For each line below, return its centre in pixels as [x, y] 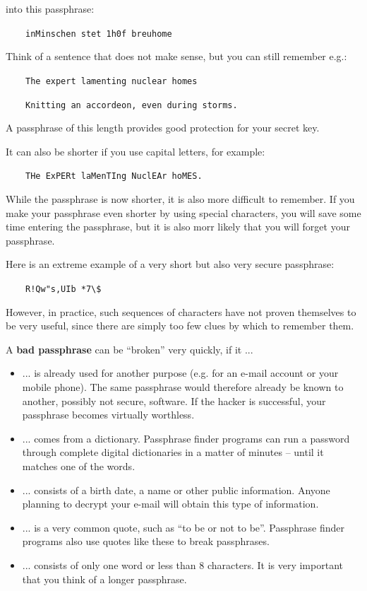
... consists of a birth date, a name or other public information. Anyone [176, 490]
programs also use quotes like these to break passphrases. [146, 541]
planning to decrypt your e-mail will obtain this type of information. [170, 504]
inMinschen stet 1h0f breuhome [99, 34]
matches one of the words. [79, 466]
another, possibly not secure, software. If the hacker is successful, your [174, 400]
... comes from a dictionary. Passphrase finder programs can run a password [186, 438]
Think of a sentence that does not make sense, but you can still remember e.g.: [176, 56]
